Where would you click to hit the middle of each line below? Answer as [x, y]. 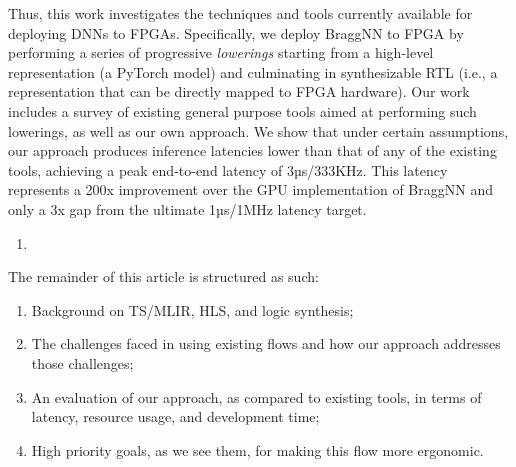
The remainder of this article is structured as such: [163, 276]
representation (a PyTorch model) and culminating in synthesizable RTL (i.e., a [253, 71]
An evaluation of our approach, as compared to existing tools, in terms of [256, 396]
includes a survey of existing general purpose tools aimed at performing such [242, 110]
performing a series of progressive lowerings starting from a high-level [221, 52]
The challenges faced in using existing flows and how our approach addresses [266, 343]
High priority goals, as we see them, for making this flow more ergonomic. [257, 449]
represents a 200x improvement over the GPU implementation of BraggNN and [250, 189]
